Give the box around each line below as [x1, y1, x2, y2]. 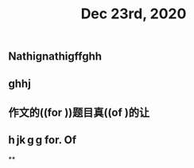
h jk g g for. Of [8, 133, 77, 147]
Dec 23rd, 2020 [80, 5, 187, 23]
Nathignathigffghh [8, 49, 102, 64]
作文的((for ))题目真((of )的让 [8, 105, 149, 119]
